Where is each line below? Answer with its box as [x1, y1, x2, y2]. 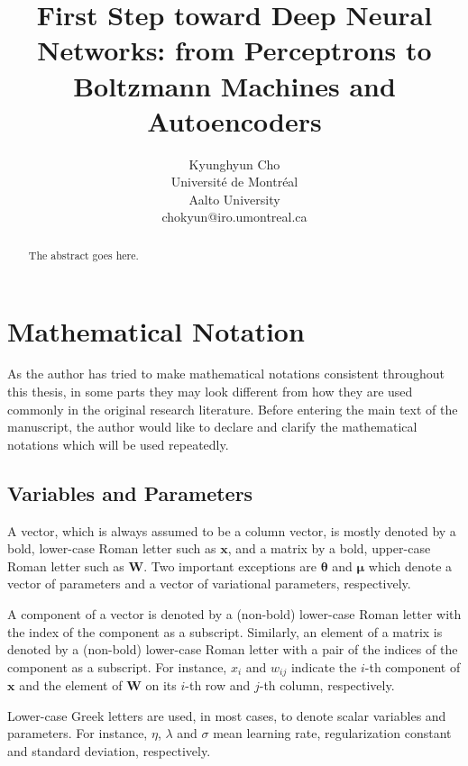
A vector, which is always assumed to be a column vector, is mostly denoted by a [7, 521, 456, 540]
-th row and [185, 676, 251, 695]
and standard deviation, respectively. [7, 742, 211, 761]
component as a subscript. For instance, [7, 657, 227, 676]
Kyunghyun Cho [188, 154, 280, 173]
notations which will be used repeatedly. [7, 434, 229, 453]
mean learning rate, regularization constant [213, 724, 452, 743]
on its [145, 676, 177, 695]
